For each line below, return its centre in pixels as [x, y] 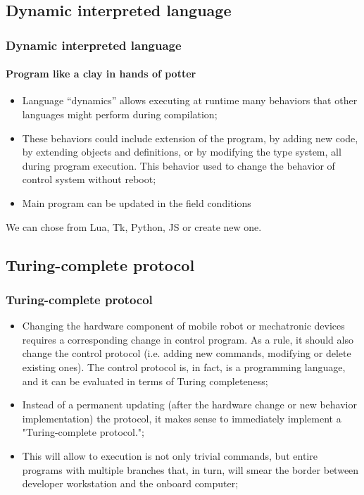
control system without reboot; [89, 179]
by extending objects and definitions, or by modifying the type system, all [182, 152]
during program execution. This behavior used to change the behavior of [178, 165]
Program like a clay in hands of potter [101, 74]
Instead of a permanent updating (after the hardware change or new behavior [189, 405]
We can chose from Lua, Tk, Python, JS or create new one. [134, 226]
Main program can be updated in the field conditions [137, 202]
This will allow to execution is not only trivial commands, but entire [170, 455]
